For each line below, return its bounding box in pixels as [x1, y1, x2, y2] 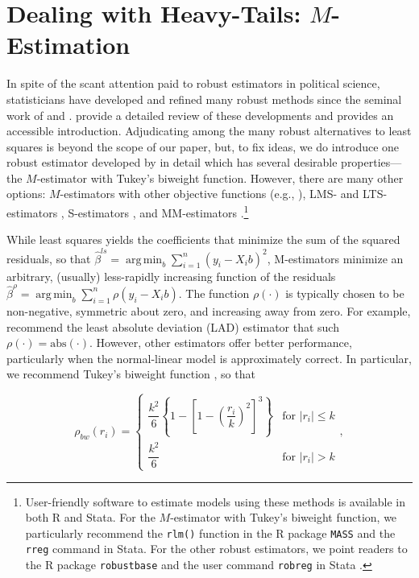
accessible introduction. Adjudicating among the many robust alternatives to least [6, 122, 412, 139]
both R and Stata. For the [25, 509, 156, 526]
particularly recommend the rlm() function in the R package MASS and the [25, 524, 396, 541]
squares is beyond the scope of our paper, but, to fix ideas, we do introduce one [6, 138, 400, 155]
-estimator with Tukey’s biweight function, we [170, 509, 397, 526]
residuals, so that [6, 250, 91, 266]
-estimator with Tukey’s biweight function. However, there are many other [36, 169, 404, 186]
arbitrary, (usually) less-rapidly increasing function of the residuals [6, 267, 336, 284]
